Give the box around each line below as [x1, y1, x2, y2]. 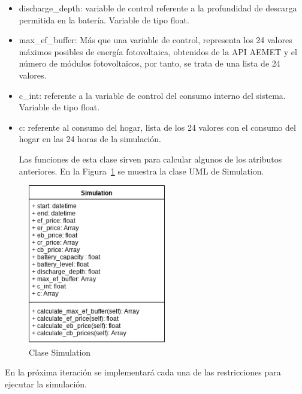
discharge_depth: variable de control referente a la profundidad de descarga [19, 2, 297, 14]
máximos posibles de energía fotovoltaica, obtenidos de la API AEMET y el [19, 45, 297, 58]
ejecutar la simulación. [5, 378, 87, 390]
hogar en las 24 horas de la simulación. [19, 133, 161, 145]
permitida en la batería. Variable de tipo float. [19, 13, 189, 26]
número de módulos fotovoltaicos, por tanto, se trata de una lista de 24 [19, 57, 280, 70]
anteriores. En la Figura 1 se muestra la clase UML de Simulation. [19, 164, 264, 177]
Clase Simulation [29, 345, 91, 358]
